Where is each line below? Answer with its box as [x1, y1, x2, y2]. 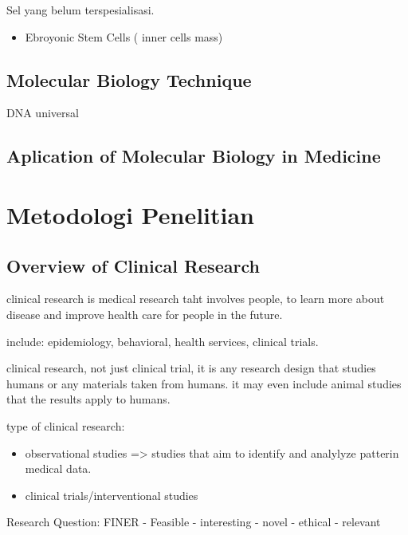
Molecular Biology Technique [6, 67, 252, 92]
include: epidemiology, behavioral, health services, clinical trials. [6, 332, 319, 349]
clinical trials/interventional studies [25, 486, 198, 503]
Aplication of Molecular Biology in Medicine [6, 144, 381, 168]
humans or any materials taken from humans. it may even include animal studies [6, 375, 402, 391]
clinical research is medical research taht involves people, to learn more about [6, 290, 385, 307]
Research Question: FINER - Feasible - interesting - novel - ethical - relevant [6, 513, 381, 530]
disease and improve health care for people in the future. [6, 305, 283, 322]
